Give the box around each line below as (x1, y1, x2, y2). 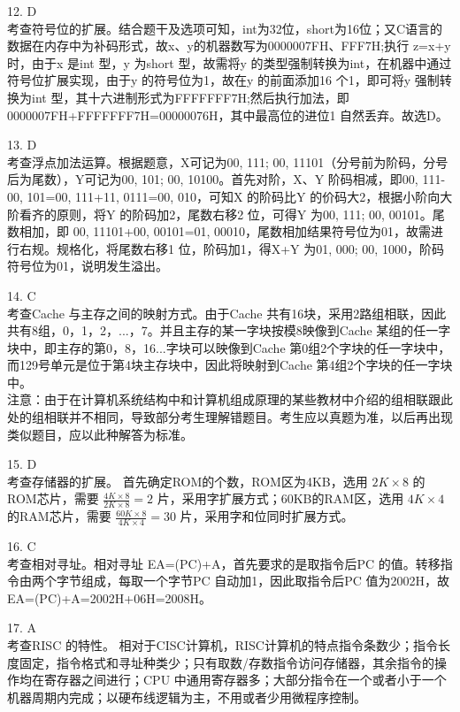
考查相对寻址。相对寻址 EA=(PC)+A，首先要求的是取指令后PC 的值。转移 (7, 554, 441, 572)
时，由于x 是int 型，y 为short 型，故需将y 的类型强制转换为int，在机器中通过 (7, 53, 452, 72)
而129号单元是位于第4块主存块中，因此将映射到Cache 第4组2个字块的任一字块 (7, 356, 453, 374)
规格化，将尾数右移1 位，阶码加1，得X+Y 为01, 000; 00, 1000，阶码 (56, 239, 444, 257)
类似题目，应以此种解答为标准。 (7, 425, 193, 443)
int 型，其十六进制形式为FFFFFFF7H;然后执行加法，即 (31, 88, 349, 106)
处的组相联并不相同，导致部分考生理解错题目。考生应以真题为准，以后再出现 (7, 408, 453, 426)
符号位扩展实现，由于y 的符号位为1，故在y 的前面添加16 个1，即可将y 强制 (7, 71, 440, 89)
